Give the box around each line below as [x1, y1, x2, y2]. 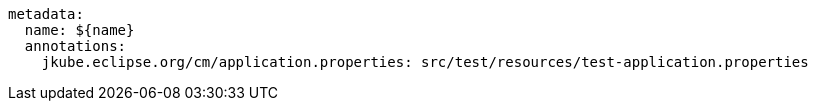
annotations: [24, 38, 127, 54]
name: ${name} [24, 22, 135, 38]
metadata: [8, 6, 84, 22]
